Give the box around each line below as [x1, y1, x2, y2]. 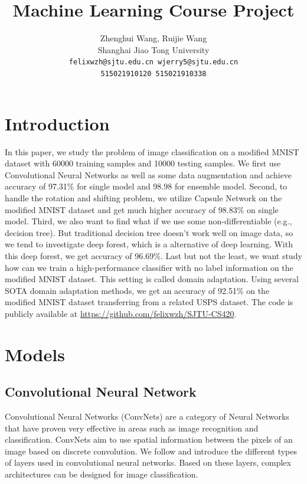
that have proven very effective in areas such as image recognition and [5, 421, 259, 434]
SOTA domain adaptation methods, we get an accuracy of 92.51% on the [5, 284, 270, 296]
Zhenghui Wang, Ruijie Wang [100, 32, 207, 44]
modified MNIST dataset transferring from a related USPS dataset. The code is [5, 296, 293, 308]
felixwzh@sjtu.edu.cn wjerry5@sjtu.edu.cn [68, 58, 239, 67]
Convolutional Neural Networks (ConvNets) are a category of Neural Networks [5, 410, 289, 423]
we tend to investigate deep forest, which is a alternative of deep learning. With [5, 238, 293, 250]
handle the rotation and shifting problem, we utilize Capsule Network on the [5, 191, 282, 204]
